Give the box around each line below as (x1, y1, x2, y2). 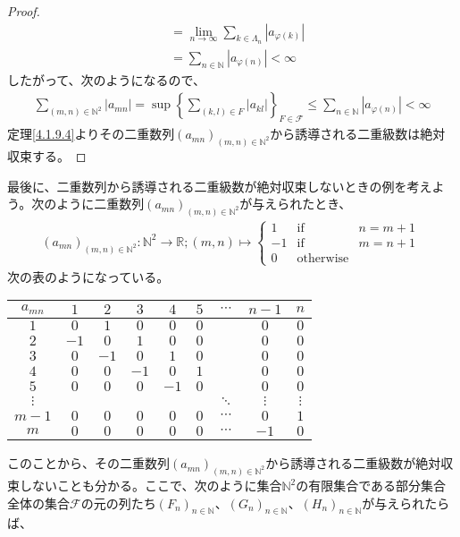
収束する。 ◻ (7, 146, 87, 165)
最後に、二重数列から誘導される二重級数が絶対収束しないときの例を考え (7, 176, 432, 195)
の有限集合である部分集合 (296, 476, 447, 495)
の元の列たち (80, 493, 156, 512)
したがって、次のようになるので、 (7, 70, 206, 89)
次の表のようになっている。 (7, 267, 170, 286)
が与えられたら (362, 493, 450, 512)
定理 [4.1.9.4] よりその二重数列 (7, 124, 175, 143)
